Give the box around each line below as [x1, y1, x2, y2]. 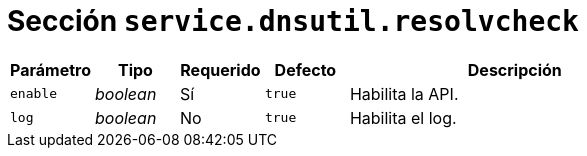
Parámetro [10, 59, 91, 80]
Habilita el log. [349, 107, 457, 128]
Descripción [467, 59, 562, 80]
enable [10, 86, 57, 102]
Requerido [180, 59, 261, 80]
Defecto [274, 59, 337, 80]
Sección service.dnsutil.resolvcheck [7, 4, 579, 38]
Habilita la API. [349, 83, 459, 104]
